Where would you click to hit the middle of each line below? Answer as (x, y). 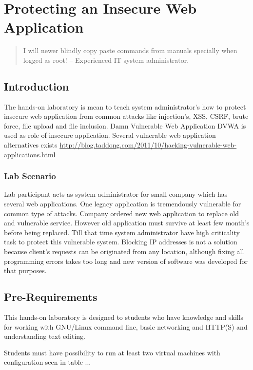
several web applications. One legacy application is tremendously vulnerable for (123, 204)
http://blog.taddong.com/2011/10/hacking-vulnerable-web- (148, 145)
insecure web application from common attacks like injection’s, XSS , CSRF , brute (126, 116)
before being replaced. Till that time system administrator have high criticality (122, 232)
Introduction (37, 86)
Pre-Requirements (51, 297)
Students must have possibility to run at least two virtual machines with (112, 352)
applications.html (30, 154)
